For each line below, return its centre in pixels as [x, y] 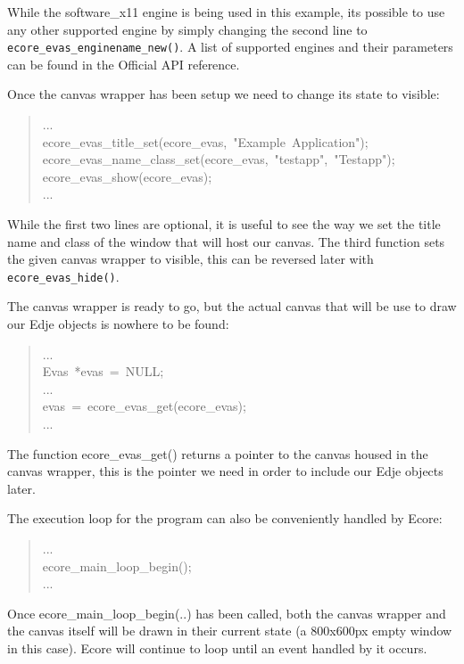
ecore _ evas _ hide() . [63, 276]
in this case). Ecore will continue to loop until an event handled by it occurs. [217, 648]
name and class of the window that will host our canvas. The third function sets [226, 241]
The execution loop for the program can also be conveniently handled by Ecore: [225, 518]
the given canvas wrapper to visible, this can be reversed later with [191, 259]
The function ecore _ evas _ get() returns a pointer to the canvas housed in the [218, 453]
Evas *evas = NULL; [103, 371]
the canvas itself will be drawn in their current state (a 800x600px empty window [230, 631]
